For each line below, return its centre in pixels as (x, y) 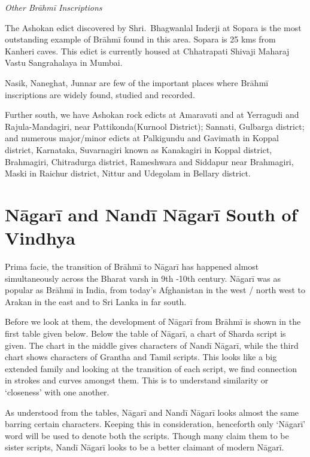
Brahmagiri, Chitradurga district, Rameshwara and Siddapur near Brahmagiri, (149, 161)
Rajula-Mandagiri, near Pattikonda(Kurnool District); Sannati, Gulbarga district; (155, 126)
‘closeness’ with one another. (57, 392)
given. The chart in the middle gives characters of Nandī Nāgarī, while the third (152, 345)
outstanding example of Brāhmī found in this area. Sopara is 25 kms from (140, 39)
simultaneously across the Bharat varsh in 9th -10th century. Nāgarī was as (143, 278)
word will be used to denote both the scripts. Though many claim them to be (147, 435)
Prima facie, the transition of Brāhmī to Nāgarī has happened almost (132, 266)
